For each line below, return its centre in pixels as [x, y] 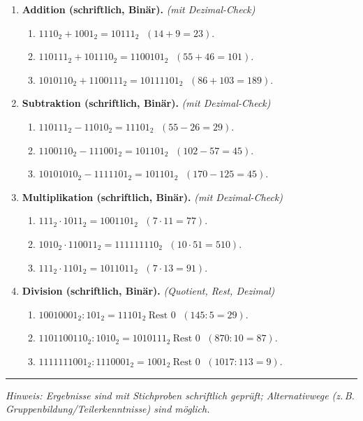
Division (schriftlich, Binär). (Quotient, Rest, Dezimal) [148, 291]
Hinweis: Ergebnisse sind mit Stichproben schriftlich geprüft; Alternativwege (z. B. [180, 395]
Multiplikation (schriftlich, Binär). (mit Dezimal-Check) [153, 197]
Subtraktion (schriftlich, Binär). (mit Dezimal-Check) [146, 103]
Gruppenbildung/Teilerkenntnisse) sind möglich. [108, 409]
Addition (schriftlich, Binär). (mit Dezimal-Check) [139, 9]
